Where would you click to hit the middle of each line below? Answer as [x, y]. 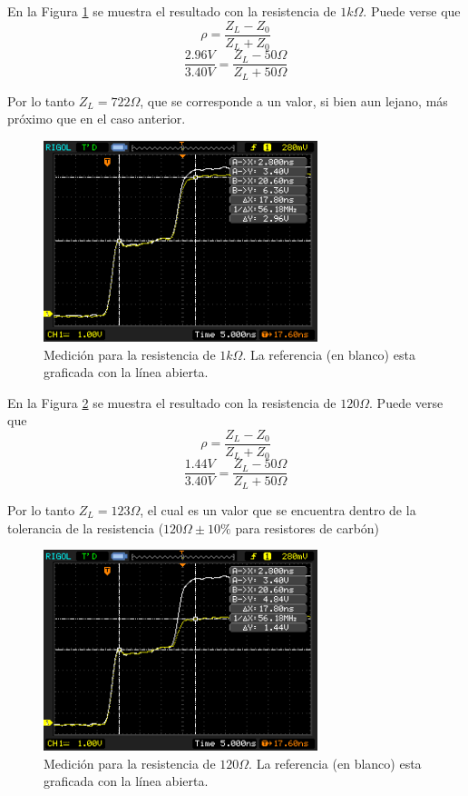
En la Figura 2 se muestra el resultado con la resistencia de [172, 402]
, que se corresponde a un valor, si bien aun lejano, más [294, 100]
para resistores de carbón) [307, 527]
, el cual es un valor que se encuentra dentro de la [278, 509]
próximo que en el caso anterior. [97, 119]
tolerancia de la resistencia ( [86, 527]
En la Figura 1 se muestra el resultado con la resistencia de [172, 11]
